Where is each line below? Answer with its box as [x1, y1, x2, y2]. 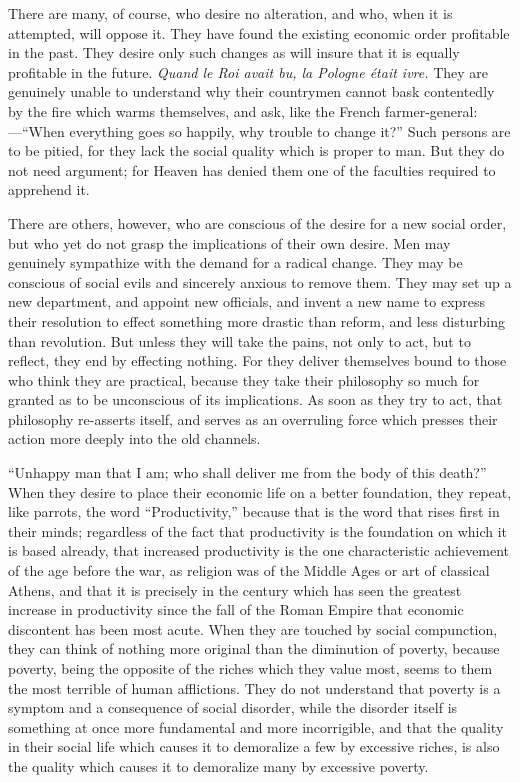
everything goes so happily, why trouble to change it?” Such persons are [69, 120, 511, 141]
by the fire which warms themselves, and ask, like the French [8, 100, 381, 121]
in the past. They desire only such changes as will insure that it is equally [8, 42, 460, 63]
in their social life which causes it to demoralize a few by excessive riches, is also [8, 736, 500, 757]
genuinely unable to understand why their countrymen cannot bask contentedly [8, 81, 495, 102]
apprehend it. [8, 179, 90, 200]
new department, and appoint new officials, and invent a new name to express [8, 291, 486, 312]
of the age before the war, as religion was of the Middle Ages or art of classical [8, 560, 490, 581]
